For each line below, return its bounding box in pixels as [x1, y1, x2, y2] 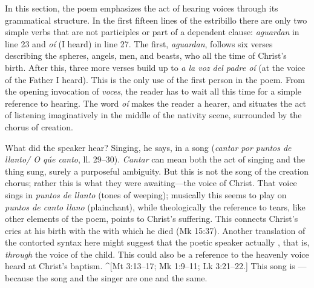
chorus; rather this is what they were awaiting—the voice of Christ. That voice [5, 176, 297, 189]
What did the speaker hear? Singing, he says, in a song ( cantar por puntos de [5, 141, 292, 153]
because [5, 272, 34, 284]
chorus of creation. [5, 120, 73, 133]
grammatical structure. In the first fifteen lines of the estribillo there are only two [5, 13, 307, 26]
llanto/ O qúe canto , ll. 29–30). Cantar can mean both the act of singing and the [5, 153, 305, 166]
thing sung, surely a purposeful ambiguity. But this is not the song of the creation [5, 164, 309, 177]
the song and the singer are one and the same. [36, 272, 208, 284]
